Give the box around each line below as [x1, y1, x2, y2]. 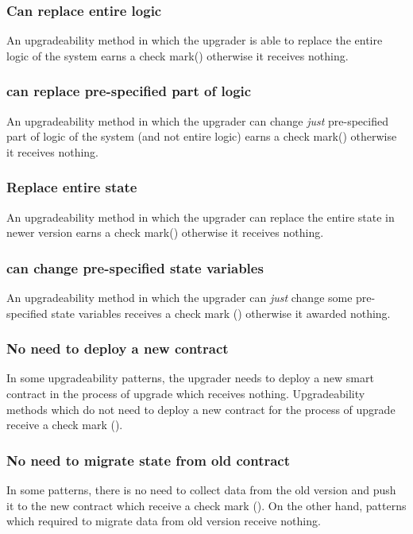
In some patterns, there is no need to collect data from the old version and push [6, 482, 396, 498]
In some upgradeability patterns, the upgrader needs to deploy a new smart [6, 370, 374, 386]
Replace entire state [6, 177, 137, 197]
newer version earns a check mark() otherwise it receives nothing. [6, 224, 324, 241]
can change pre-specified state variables [6, 257, 264, 277]
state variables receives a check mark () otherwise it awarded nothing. [51, 304, 391, 321]
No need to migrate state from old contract [6, 450, 291, 470]
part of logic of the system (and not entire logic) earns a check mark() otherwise [6, 128, 397, 145]
